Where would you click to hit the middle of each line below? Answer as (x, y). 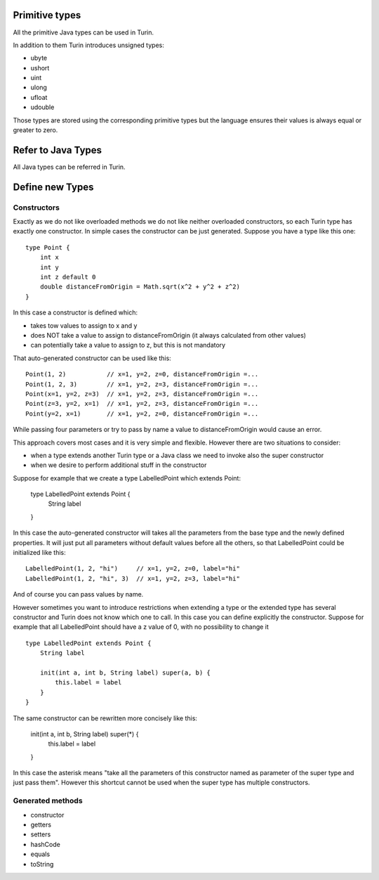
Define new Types (53, 187)
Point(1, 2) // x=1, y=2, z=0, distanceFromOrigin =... (142, 374)
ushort (40, 68)
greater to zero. (35, 130)
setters (41, 834)
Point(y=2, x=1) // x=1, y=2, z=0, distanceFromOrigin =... (142, 414)
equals (40, 854)
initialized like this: (39, 553)
